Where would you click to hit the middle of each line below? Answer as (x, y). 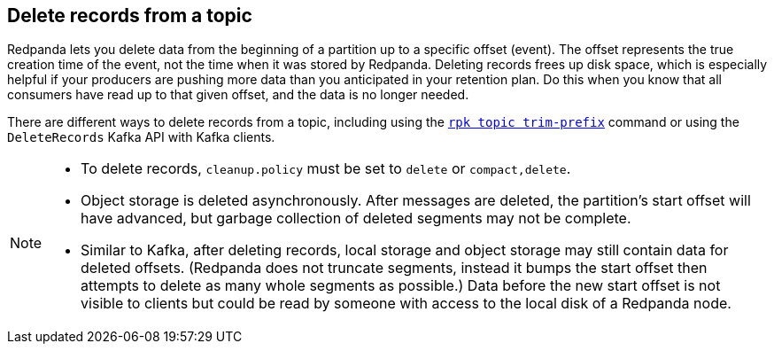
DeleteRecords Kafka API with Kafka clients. (141, 137)
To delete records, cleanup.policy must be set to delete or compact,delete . (326, 169)
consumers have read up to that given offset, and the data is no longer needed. (238, 95)
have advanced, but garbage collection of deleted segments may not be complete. (356, 218)
